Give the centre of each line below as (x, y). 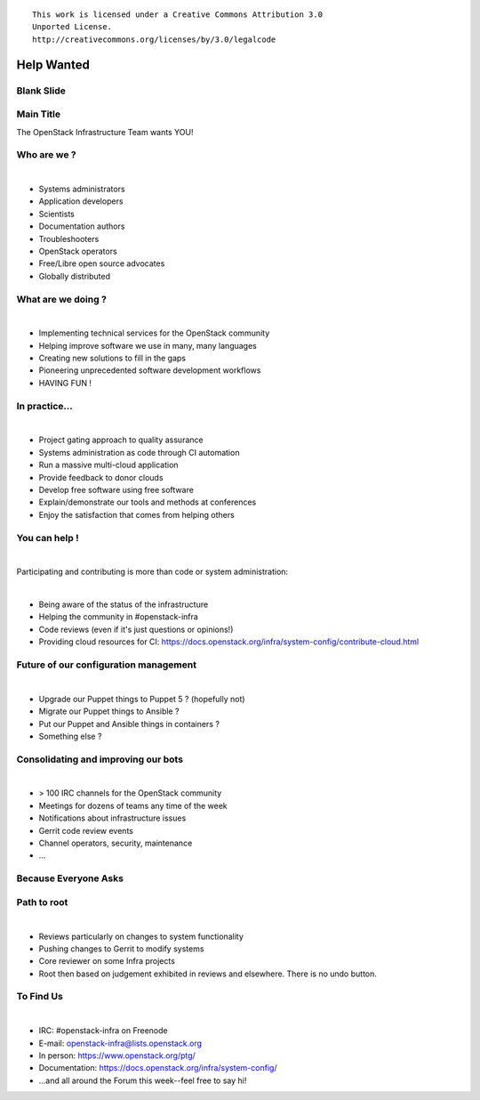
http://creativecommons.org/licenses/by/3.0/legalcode (154, 39)
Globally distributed (75, 276)
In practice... (44, 406)
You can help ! (48, 538)
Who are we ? (46, 155)
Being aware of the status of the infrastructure (124, 604)
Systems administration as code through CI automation (139, 452)
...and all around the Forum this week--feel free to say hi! (143, 1080)
